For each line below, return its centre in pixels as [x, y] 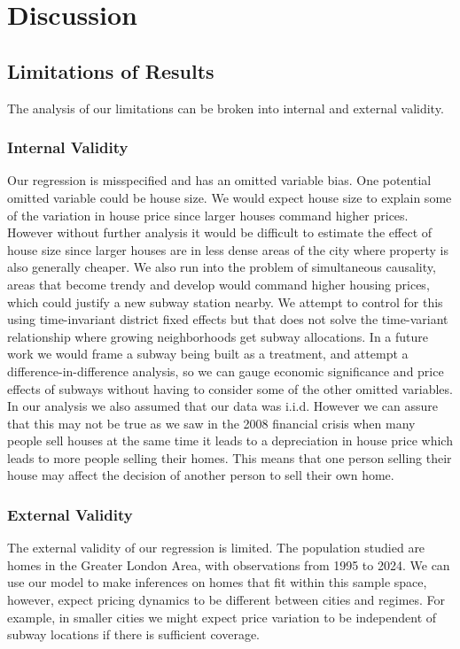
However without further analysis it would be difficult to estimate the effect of [220, 232]
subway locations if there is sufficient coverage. [134, 634]
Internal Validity [68, 147]
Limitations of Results [111, 70]
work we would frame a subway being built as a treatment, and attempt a [208, 354]
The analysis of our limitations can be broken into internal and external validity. [226, 108]
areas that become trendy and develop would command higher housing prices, [218, 284]
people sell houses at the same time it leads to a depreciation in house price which [230, 440]
